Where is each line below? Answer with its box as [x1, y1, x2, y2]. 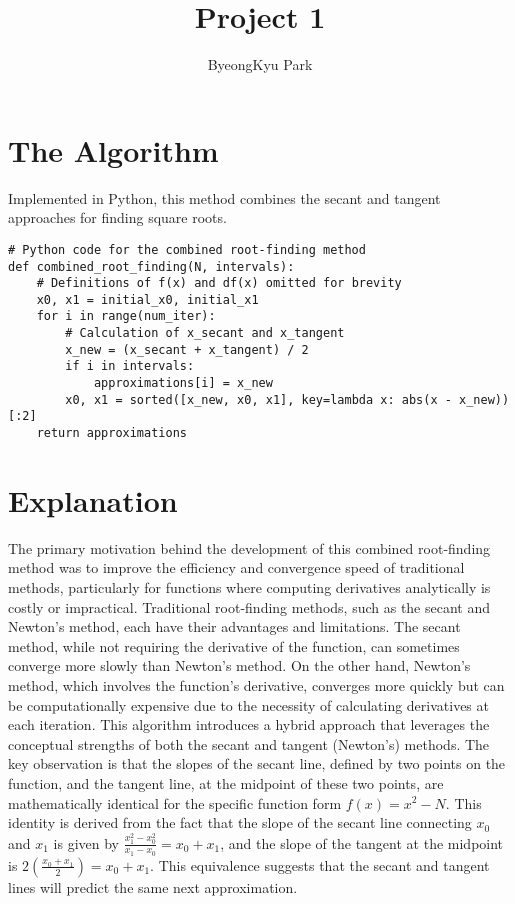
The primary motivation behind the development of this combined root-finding [8, 537, 491, 558]
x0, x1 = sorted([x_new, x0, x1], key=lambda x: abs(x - [65, 392, 452, 407]
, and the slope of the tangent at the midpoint [220, 832, 504, 853]
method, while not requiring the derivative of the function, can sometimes [8, 635, 460, 656]
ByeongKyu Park [207, 54, 313, 75]
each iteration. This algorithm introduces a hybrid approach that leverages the [8, 714, 490, 735]
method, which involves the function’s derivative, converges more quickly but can [8, 675, 505, 695]
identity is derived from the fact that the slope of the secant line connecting [8, 812, 472, 833]
